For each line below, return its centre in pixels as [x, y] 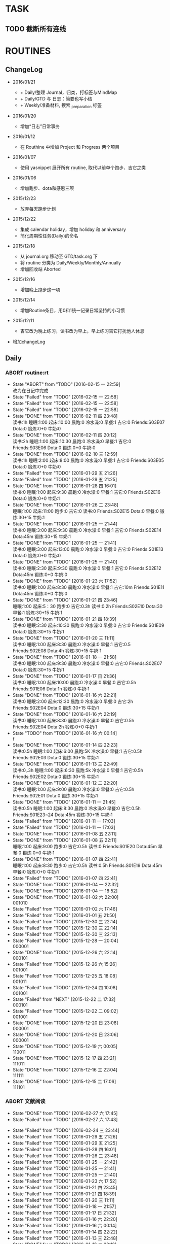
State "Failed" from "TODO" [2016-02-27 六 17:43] [65, 1120]
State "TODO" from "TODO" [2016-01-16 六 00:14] [65, 733]
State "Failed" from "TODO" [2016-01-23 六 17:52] [65, 1181]
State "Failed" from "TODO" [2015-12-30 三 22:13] [65, 934]
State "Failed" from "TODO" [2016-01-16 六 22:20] [65, 1219]
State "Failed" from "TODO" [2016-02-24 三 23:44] [66, 1130]
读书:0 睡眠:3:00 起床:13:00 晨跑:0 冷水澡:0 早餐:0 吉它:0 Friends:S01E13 [88, 549]
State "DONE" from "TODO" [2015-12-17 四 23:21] [64, 1058]
